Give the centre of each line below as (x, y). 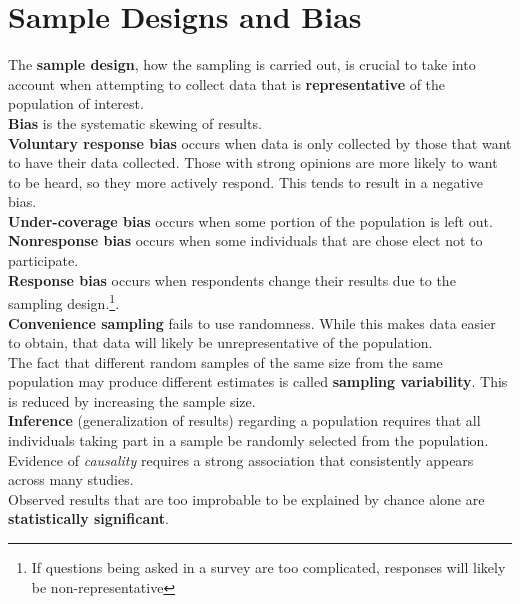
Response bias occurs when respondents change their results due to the (232, 279)
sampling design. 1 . (64, 301)
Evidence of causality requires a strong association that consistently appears (241, 459)
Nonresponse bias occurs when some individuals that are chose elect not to (245, 240)
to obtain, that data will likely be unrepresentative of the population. (220, 342)
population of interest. (76, 103)
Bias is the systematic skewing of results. (135, 122)
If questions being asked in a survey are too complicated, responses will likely (268, 567)
